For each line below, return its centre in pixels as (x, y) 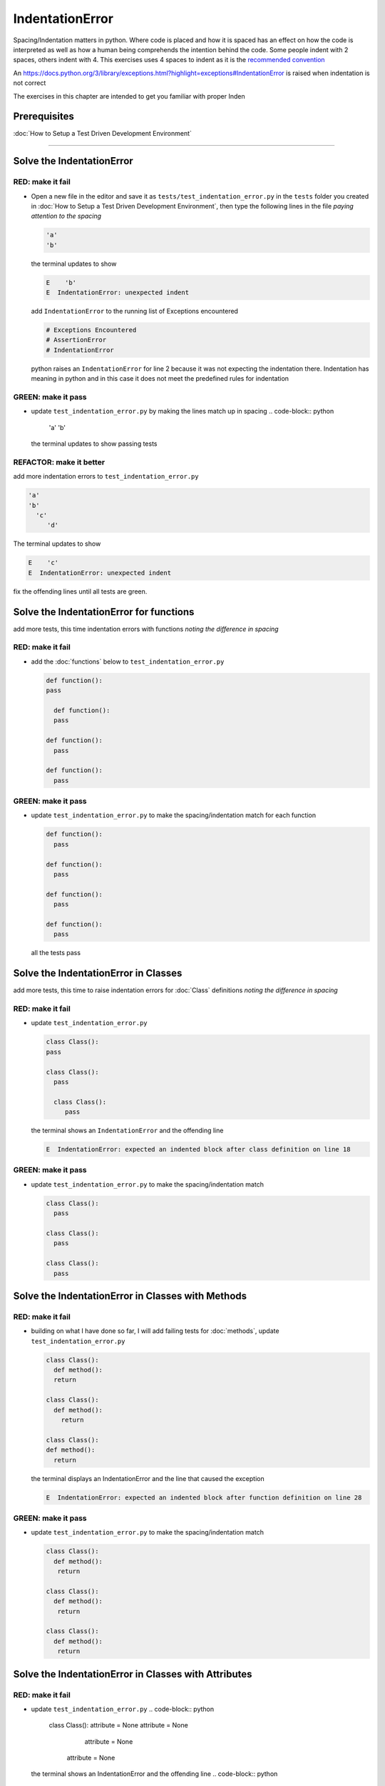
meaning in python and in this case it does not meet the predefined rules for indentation (160, 379)
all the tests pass (56, 953)
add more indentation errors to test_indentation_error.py (106, 477)
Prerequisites (43, 117)
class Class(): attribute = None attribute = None (118, 1725)
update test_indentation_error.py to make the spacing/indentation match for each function (174, 815)
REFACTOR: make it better (59, 462)
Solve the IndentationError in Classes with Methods (130, 1296)
